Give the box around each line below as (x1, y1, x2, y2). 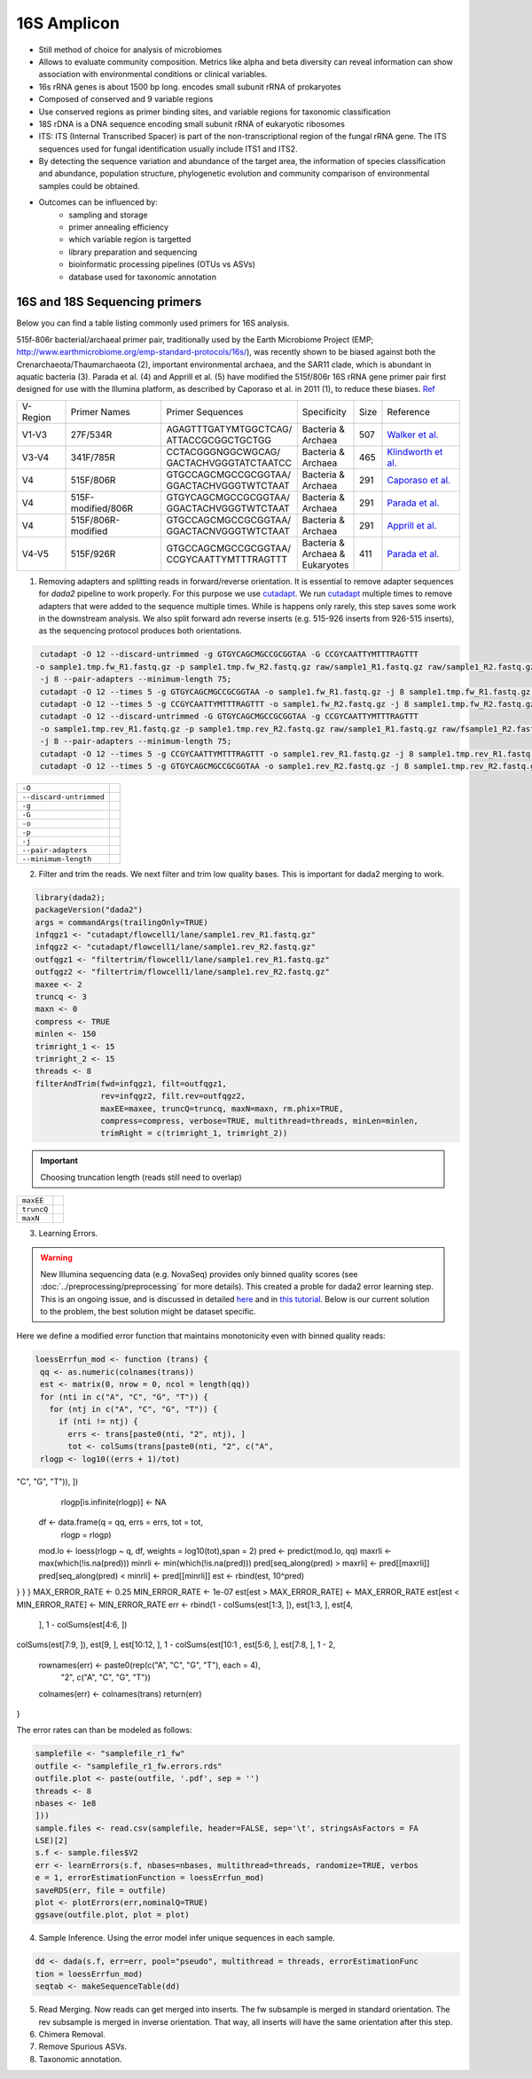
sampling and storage (68, 209, 148, 220)
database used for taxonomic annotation (68, 271, 217, 282)
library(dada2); (35, 892, 106, 902)
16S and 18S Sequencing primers (16, 294, 202, 310)
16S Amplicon (16, 13, 120, 33)
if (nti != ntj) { (58, 1416, 139, 1427)
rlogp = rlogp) (60, 1529, 112, 1540)
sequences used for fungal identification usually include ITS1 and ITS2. (38, 143, 298, 154)
